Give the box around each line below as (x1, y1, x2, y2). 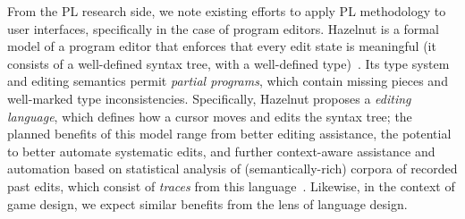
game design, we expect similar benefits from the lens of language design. (7, 194, 408, 213)
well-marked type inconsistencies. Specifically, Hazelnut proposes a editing (7, 88, 411, 107)
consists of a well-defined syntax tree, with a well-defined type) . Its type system (7, 54, 450, 72)
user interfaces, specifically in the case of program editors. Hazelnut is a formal (7, 19, 439, 38)
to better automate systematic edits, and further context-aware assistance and (7, 141, 435, 160)
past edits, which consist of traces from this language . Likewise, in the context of (7, 176, 455, 195)
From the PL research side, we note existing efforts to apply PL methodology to (7, 2, 446, 20)
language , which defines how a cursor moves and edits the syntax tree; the (7, 106, 412, 125)
